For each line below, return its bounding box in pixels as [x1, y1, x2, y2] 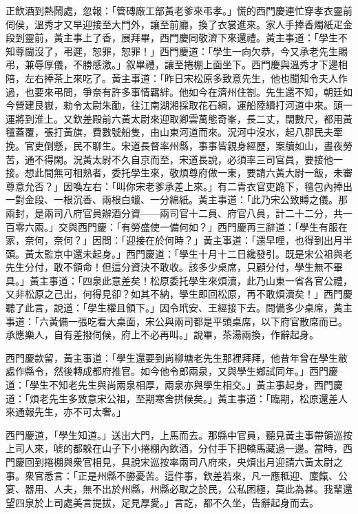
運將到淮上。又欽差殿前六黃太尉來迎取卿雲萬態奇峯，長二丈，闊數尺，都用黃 [6, 111, 352, 125]
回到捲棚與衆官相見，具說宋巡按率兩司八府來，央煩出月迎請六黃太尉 [24, 455, 333, 469]
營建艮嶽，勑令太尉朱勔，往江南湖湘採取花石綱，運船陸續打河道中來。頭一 [14, 98, 352, 112]
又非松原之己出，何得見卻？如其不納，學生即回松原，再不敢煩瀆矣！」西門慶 [6, 287, 352, 301]
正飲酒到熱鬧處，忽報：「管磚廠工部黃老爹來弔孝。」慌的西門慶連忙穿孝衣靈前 [6, 3, 352, 17]
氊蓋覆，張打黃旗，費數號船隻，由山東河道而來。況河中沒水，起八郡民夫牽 [6, 125, 343, 139]
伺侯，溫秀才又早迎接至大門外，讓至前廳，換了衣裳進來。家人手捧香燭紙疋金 [6, 17, 352, 31]
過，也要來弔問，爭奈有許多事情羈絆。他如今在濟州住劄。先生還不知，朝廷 [6, 84, 343, 99]
